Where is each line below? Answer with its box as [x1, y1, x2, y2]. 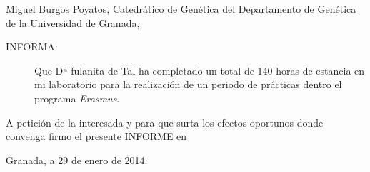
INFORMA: [6, 39, 58, 54]
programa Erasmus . [34, 90, 120, 105]
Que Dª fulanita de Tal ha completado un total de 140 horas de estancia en [34, 63, 365, 77]
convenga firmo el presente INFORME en [6, 129, 187, 144]
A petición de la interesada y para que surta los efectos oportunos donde [6, 114, 324, 129]
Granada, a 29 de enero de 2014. [6, 152, 148, 167]
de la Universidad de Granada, [6, 15, 140, 30]
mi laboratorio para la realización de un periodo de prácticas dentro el [34, 77, 342, 92]
